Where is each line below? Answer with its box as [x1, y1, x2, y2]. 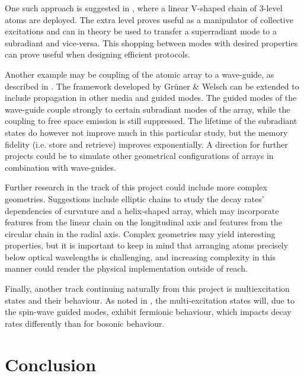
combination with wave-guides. [5, 161, 116, 173]
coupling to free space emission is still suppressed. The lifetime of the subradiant [5, 114, 297, 127]
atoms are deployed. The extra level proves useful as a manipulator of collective [5, 13, 293, 26]
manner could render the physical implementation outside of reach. [5, 262, 248, 275]
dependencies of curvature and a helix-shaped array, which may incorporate [5, 204, 279, 216]
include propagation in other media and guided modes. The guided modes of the [5, 91, 297, 104]
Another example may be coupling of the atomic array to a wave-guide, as [5, 68, 274, 80]
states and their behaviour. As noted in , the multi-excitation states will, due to [5, 294, 295, 306]
